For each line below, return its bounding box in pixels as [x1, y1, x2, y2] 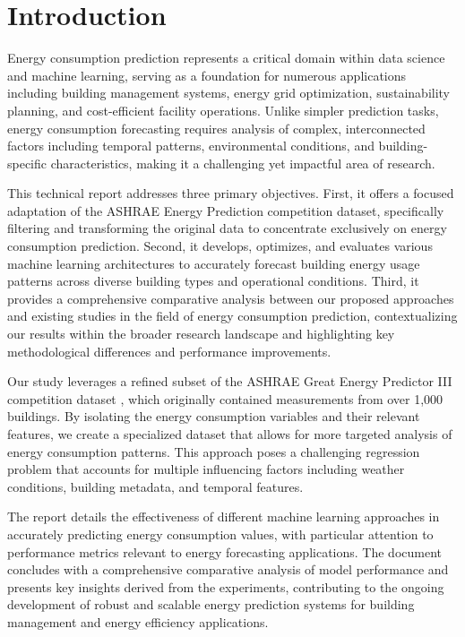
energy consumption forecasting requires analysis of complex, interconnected [7, 118, 426, 137]
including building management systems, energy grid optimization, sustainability [7, 83, 451, 102]
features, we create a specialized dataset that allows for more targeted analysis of [7, 425, 452, 443]
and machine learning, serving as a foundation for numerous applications [7, 65, 407, 84]
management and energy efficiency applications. [7, 612, 269, 631]
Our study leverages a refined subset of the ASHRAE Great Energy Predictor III [7, 372, 452, 391]
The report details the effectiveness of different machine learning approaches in [7, 507, 440, 526]
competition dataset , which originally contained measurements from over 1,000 [7, 389, 443, 408]
